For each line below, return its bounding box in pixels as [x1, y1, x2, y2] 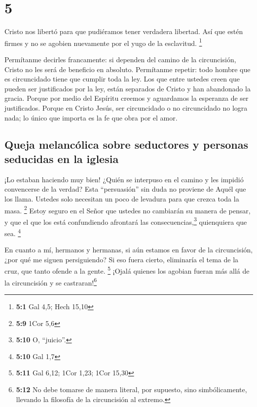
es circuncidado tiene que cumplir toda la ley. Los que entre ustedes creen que [4, 74, 240, 84]
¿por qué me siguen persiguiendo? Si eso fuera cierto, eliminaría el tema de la [4, 254, 239, 264]
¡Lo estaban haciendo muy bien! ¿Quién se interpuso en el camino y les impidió [4, 174, 244, 184]
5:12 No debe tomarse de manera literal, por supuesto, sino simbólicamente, [16, 384, 247, 394]
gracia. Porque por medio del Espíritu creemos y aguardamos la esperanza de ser [4, 93, 249, 103]
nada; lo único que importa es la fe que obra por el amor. [4, 112, 178, 122]
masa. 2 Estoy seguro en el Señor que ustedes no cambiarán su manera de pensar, [4, 203, 251, 215]
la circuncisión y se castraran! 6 [4, 276, 97, 287]
